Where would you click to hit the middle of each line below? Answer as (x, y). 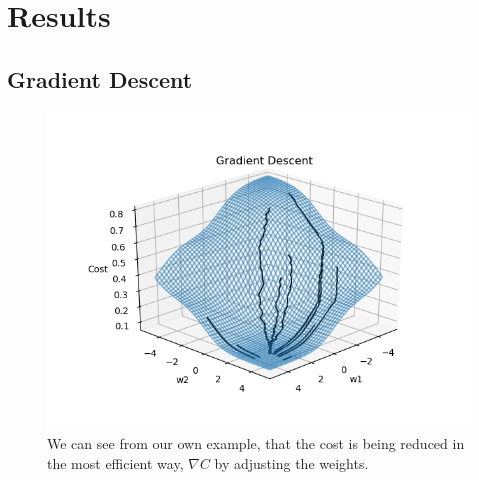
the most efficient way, (115, 462)
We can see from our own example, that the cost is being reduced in (256, 443)
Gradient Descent (100, 78)
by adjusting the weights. (291, 462)
